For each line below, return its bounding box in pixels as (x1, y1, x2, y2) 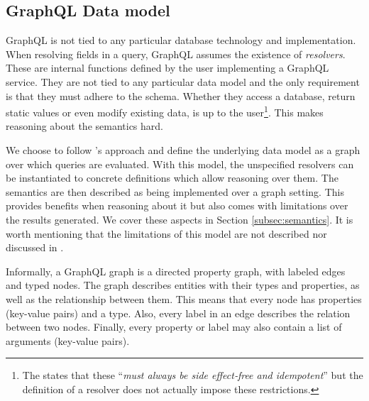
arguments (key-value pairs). (6, 333, 130, 348)
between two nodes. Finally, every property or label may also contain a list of (6, 319, 342, 334)
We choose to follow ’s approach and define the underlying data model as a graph (6, 143, 360, 158)
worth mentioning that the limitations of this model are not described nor (6, 226, 327, 241)
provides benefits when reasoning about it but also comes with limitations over (6, 198, 348, 213)
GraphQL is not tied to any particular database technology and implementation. (6, 33, 356, 48)
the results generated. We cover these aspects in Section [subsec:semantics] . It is (6, 212, 353, 226)
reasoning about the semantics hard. (6, 119, 163, 133)
